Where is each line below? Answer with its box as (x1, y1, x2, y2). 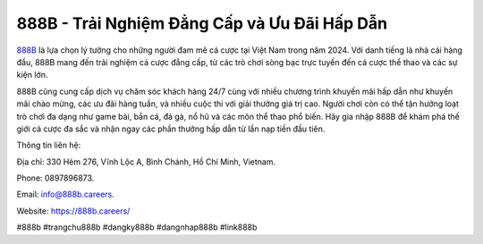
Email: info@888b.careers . (16, 189, 115, 200)
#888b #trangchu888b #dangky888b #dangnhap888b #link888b (16, 222, 258, 232)
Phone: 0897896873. (16, 172, 95, 183)
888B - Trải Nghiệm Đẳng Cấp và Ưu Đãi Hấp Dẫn (16, 13, 388, 33)
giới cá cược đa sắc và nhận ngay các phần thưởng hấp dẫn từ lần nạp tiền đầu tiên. (16, 123, 326, 134)
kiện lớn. (16, 70, 48, 80)
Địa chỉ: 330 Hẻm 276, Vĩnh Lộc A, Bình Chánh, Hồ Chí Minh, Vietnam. (16, 156, 276, 167)
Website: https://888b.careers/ (16, 206, 131, 216)
